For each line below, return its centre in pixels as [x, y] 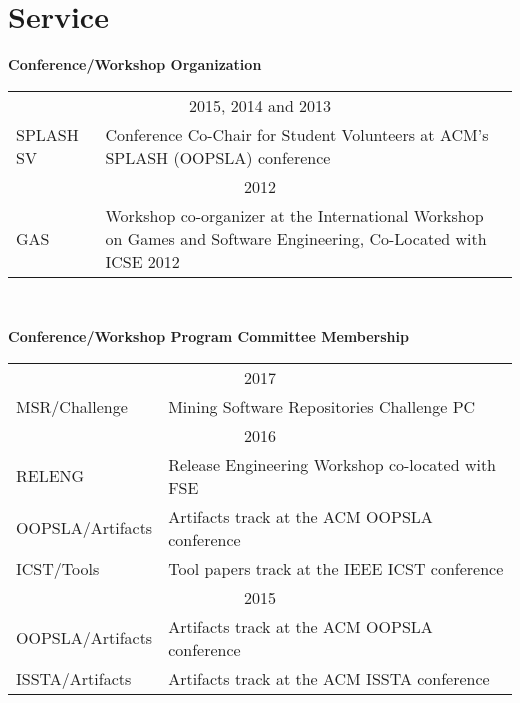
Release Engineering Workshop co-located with [332, 464]
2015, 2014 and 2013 [260, 105]
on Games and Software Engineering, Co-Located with [296, 238]
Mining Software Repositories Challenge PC [322, 406]
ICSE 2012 [142, 261]
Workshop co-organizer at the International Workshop [294, 215]
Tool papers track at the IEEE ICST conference [336, 568]
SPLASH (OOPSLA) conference [218, 157]
